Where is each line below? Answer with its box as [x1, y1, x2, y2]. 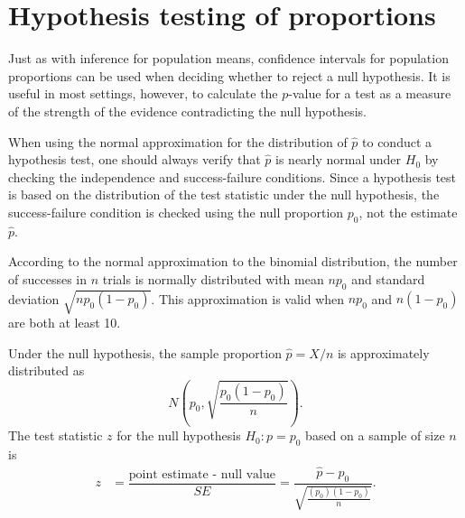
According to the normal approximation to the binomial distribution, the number [8, 252, 458, 271]
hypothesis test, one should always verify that [8, 150, 261, 169]
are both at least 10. [8, 313, 121, 332]
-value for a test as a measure [288, 84, 451, 103]
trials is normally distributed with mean [102, 269, 324, 288]
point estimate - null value [128, 467, 276, 481]
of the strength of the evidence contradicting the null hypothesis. [8, 101, 367, 120]
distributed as [8, 361, 85, 380]
